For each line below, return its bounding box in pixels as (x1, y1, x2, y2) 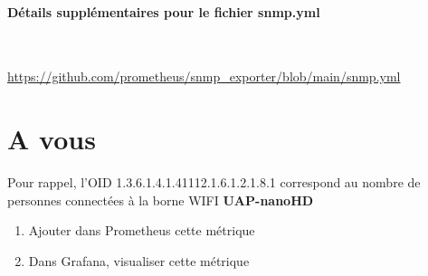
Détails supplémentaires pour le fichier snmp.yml (7, 2, 320, 21)
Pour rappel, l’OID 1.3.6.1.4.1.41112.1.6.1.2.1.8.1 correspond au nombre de (7, 173, 421, 192)
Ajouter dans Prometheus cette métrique (28, 221, 255, 240)
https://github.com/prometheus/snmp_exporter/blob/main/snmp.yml (7, 67, 401, 86)
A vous (7, 120, 96, 157)
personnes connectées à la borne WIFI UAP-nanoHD (7, 190, 314, 209)
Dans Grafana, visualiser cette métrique (28, 251, 250, 270)
